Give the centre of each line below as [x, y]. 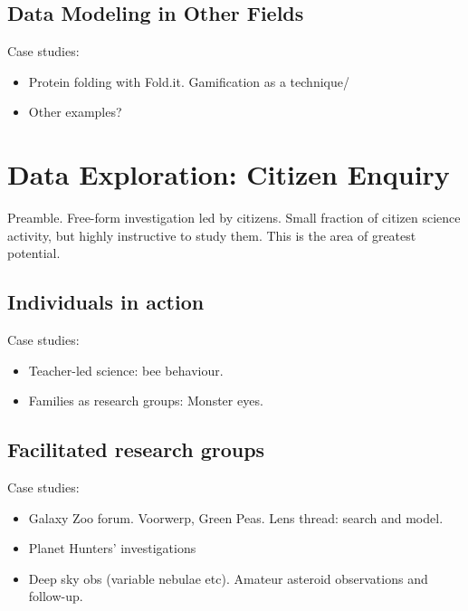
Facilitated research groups [136, 449]
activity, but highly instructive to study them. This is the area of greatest [212, 235]
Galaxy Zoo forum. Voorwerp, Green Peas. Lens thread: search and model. [236, 517]
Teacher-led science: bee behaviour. [126, 370]
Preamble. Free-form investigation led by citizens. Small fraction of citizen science [234, 218]
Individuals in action [106, 302]
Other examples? [75, 112]
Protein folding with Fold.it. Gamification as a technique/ [189, 81]
